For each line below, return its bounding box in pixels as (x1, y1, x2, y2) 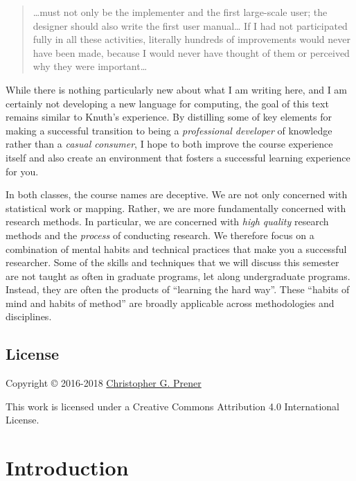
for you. (6, 164, 39, 178)
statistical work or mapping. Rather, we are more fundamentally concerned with (6, 200, 346, 215)
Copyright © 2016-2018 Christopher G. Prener (6, 376, 202, 390)
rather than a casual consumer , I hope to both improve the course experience (6, 137, 333, 151)
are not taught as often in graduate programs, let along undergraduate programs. (6, 268, 350, 283)
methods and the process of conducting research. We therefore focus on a (6, 227, 314, 242)
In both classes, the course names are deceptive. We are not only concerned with (6, 187, 348, 202)
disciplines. (6, 309, 52, 324)
